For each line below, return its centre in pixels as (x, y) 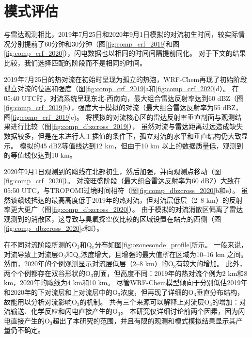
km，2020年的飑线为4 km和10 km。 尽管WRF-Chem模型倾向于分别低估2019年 (126, 282)
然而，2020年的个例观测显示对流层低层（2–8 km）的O (89, 264)
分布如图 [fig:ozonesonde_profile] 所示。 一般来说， (171, 244)
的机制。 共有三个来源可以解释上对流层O (145, 301)
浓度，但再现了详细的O (157, 292)
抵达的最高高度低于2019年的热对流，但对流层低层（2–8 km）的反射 (137, 200)
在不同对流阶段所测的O (40, 244)
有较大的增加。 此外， (211, 264)
